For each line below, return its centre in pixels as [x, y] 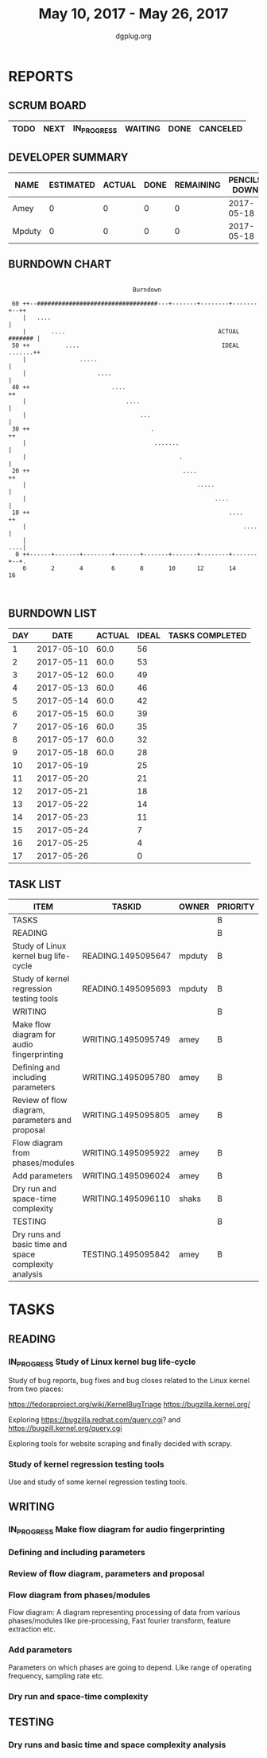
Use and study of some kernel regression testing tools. [98, 1482]
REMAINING [197, 185]
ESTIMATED [72, 185]
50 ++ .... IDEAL [126, 345]
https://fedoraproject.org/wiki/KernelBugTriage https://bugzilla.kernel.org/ [129, 1405]
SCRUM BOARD [47, 105]
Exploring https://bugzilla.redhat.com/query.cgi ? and [95, 1420]
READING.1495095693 [127, 989]
